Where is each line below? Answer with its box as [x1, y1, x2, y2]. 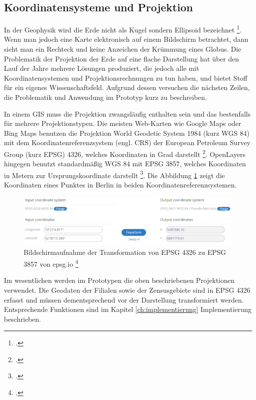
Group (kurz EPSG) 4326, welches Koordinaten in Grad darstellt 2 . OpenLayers [4, 147, 246, 159]
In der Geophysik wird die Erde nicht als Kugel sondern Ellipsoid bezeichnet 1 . [4, 23, 242, 34]
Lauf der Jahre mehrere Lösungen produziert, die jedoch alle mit [4, 63, 199, 73]
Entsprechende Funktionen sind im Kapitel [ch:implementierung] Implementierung [4, 304, 252, 314]
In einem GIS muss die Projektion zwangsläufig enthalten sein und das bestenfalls [4, 108, 251, 119]
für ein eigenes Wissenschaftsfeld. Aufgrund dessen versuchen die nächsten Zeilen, [4, 82, 250, 92]
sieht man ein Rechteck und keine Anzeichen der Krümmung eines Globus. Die [4, 44, 241, 54]
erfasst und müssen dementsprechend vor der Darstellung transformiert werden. [4, 294, 244, 305]
